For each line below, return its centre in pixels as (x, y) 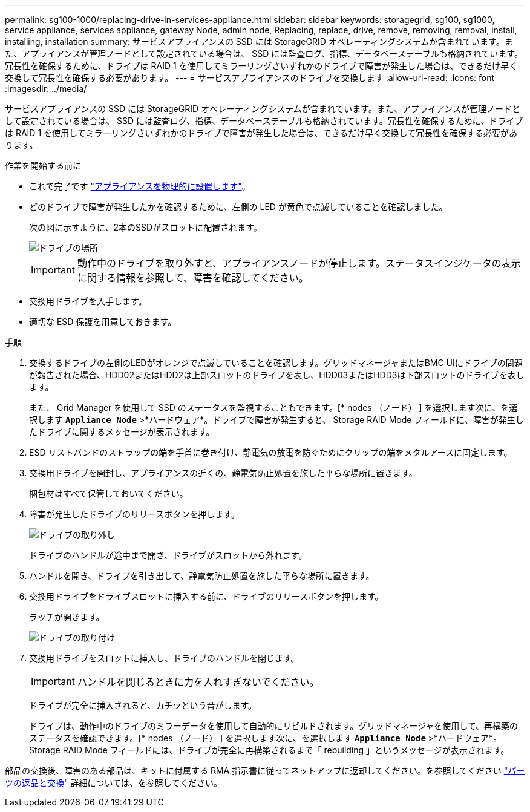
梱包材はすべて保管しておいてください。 (109, 493)
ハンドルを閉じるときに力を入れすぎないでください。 (198, 682)
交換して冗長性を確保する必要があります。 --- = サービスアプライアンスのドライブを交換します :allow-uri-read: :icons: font (250, 78)
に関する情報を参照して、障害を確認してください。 (193, 278)
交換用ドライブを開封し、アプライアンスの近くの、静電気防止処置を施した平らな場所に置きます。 (223, 473)
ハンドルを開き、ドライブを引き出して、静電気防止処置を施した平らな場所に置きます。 (202, 576)
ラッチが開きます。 (67, 617)
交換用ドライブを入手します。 (88, 301)
